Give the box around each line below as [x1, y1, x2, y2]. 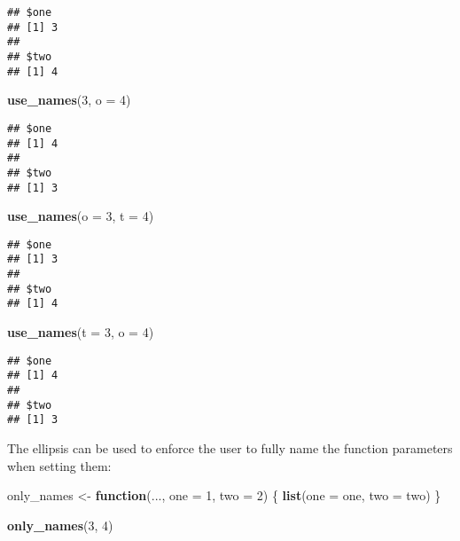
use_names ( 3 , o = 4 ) [7, 90, 131, 109]
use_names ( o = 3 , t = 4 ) [7, 207, 154, 225]
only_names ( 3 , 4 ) [7, 515, 113, 534]
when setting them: [7, 456, 112, 474]
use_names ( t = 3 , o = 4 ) [7, 323, 154, 341]
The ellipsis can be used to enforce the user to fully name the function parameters [7, 438, 453, 457]
